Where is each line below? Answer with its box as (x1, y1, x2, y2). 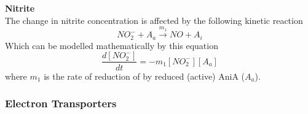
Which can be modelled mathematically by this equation (5, 39, 218, 51)
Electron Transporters (5, 96, 117, 111)
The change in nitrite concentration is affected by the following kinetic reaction (5, 13, 303, 26)
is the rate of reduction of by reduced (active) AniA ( (44, 69, 245, 82)
